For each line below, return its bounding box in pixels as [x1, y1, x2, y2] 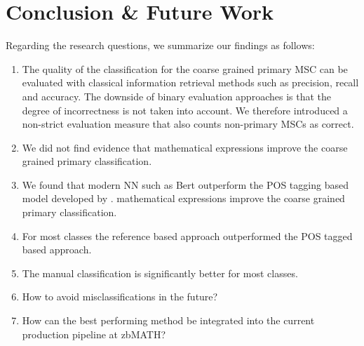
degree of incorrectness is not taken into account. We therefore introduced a [22, 102, 348, 117]
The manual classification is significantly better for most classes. [22, 265, 298, 280]
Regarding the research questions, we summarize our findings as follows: [6, 38, 315, 53]
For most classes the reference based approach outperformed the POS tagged [22, 228, 353, 243]
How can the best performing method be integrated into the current [22, 313, 315, 328]
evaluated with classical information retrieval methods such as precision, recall [22, 75, 359, 90]
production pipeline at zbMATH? [22, 326, 166, 341]
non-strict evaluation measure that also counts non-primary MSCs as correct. [22, 117, 354, 131]
